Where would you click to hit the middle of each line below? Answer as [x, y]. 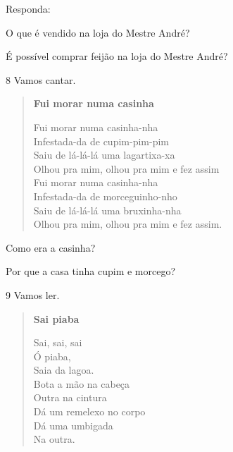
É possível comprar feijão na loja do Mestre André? [117, 56]
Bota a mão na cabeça [82, 383]
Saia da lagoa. [64, 370]
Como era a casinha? [51, 247]
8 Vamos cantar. [41, 79]
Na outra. [54, 439]
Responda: [28, 8]
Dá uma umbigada [73, 425]
